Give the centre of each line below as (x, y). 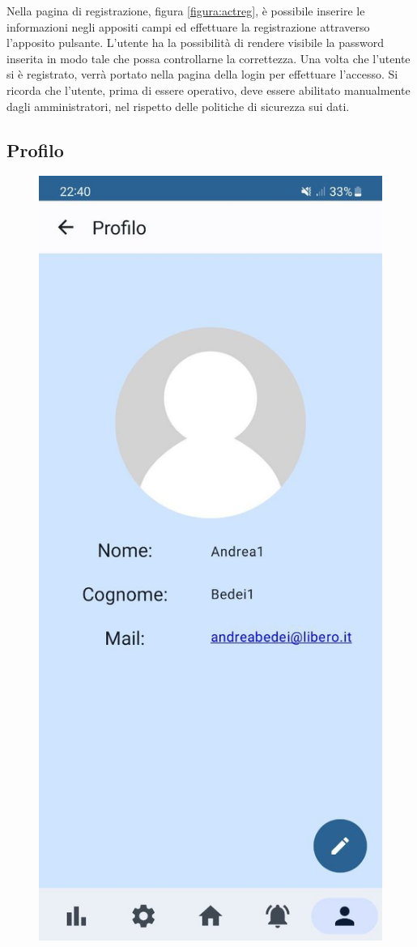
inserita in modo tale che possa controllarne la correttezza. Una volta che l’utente (208, 58)
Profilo (35, 149)
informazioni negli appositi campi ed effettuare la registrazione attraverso (188, 26)
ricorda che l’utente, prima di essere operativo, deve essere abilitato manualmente (208, 90)
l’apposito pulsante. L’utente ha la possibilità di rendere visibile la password (196, 43)
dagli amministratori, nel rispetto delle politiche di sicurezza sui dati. (178, 106)
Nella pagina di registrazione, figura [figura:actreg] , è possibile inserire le (186, 11)
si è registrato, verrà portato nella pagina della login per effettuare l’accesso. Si (202, 74)
